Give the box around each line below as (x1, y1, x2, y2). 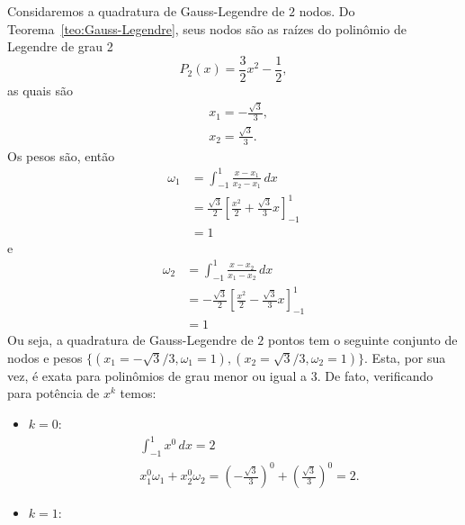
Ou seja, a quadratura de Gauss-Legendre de (7, 330, 254, 349)
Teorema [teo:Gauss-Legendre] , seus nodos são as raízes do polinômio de (7, 19, 407, 38)
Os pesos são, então (7, 146, 115, 165)
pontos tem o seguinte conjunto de (267, 330, 458, 349)
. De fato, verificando (317, 366, 434, 385)
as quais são (7, 80, 73, 99)
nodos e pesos (7, 348, 83, 367)
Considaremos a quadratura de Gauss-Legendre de (7, 2, 285, 20)
